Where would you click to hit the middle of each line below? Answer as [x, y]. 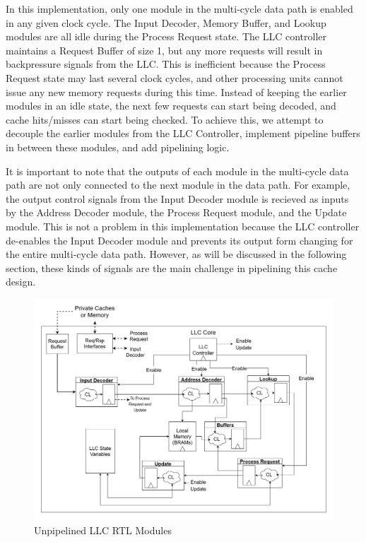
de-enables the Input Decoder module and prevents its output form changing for [179, 240]
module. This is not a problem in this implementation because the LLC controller [183, 226]
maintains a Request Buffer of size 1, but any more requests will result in [164, 50]
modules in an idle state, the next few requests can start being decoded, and [171, 106]
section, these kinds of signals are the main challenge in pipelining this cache [172, 267]
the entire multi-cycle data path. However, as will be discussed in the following [176, 254]
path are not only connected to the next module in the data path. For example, [178, 185]
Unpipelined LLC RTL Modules [103, 530]
